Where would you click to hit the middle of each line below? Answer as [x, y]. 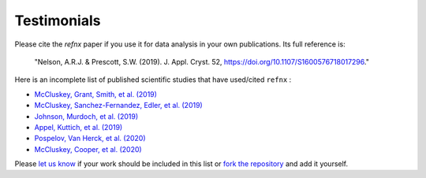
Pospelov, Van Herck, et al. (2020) [90, 139]
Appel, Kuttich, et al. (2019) [78, 127]
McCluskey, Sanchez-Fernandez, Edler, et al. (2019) [118, 106]
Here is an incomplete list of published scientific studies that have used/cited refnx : [153, 80]
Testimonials [58, 20]
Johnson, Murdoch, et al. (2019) [86, 116]
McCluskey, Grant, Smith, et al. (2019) [96, 94]
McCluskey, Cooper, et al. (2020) [88, 149]
